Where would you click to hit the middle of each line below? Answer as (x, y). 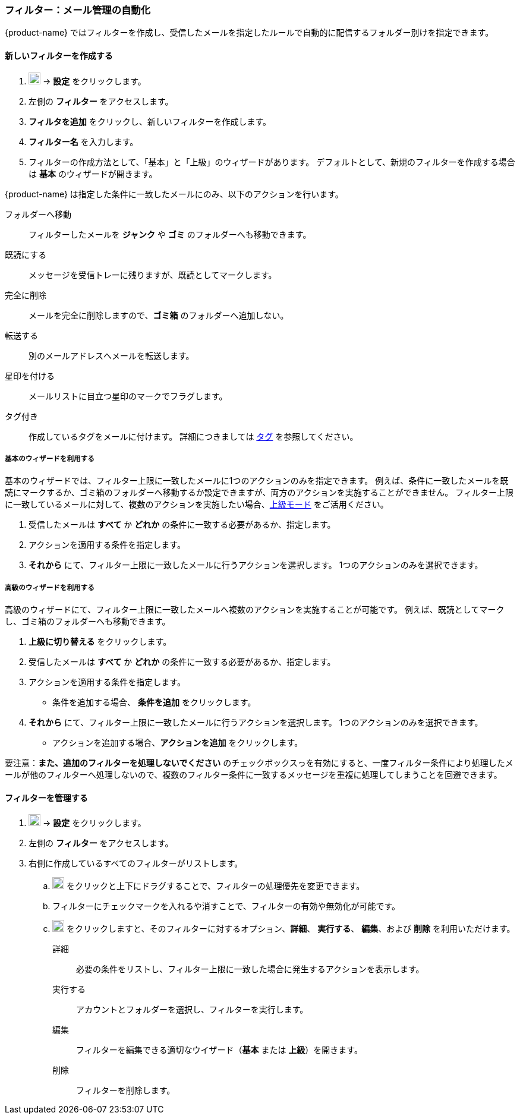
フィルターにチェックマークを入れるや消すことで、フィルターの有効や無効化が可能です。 (226, 906)
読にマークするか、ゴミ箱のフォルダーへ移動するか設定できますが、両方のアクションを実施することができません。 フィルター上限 (259, 493)
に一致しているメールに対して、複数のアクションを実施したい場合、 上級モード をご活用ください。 (197, 505)
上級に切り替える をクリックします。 (100, 642)
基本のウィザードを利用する (50, 458)
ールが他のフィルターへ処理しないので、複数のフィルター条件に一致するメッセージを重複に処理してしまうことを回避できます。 (253, 775)
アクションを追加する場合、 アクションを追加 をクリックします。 (178, 743)
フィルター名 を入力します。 (83, 141)
